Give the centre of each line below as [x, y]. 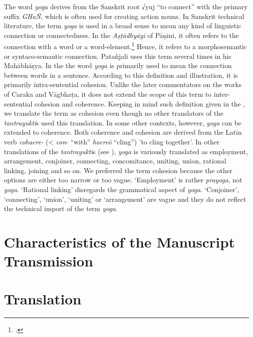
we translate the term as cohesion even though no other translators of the [114, 113]
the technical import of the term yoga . [61, 208]
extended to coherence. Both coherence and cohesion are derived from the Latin [123, 132]
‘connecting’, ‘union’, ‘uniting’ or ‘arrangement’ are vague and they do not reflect [125, 199]
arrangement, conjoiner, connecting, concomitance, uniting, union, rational [115, 161]
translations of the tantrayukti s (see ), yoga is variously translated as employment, [126, 151]
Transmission [49, 261]
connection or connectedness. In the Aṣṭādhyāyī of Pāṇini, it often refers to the [121, 35]
